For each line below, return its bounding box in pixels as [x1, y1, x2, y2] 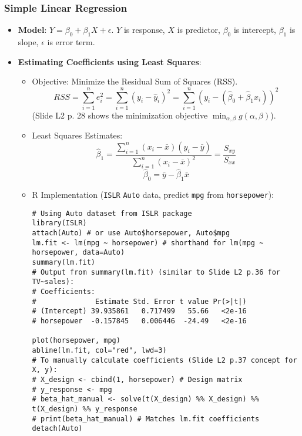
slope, [18, 36, 39, 48]
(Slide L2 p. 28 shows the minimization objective [32, 109, 208, 121]
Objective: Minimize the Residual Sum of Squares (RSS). [32, 75, 238, 87]
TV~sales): [32, 278, 75, 286]
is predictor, [177, 23, 220, 36]
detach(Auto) [32, 424, 83, 433]
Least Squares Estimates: [32, 129, 123, 141]
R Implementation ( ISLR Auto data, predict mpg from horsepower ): [32, 188, 274, 201]
